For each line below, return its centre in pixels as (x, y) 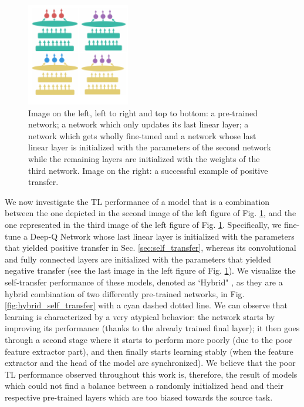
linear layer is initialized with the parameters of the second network (150, 147)
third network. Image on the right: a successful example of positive (148, 170)
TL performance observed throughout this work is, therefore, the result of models (151, 374)
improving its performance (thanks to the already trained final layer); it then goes (152, 328)
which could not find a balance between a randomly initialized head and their (144, 386)
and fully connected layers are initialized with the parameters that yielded (138, 259)
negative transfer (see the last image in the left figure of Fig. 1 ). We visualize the (150, 270)
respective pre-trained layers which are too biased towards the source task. (139, 397)
